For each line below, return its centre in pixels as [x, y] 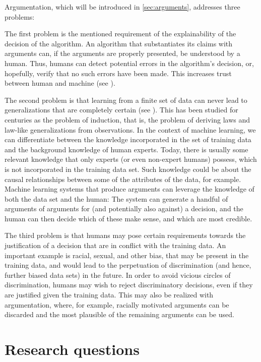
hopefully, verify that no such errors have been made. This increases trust [118, 73]
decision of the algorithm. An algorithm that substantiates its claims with [119, 43]
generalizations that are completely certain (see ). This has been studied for [121, 110]
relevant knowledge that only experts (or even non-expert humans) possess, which [131, 159]
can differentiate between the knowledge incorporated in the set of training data [128, 139]
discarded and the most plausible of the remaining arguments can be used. [119, 314]
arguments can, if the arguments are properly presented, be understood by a [122, 53]
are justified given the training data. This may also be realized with [109, 295]
